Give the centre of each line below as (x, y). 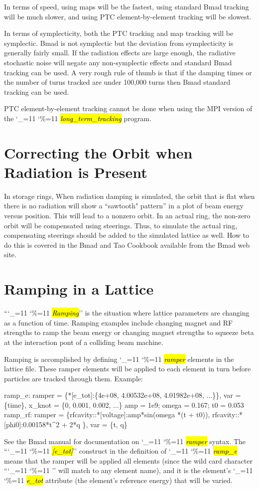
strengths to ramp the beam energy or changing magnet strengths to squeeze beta (129, 332)
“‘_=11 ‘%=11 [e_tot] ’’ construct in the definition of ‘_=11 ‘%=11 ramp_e (121, 451)
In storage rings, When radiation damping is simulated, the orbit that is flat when (129, 196)
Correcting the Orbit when (98, 152)
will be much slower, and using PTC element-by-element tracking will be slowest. (128, 16)
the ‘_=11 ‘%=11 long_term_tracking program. (78, 118)
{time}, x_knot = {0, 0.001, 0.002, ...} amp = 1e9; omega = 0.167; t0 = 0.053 (124, 405)
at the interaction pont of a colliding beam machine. (84, 342)
